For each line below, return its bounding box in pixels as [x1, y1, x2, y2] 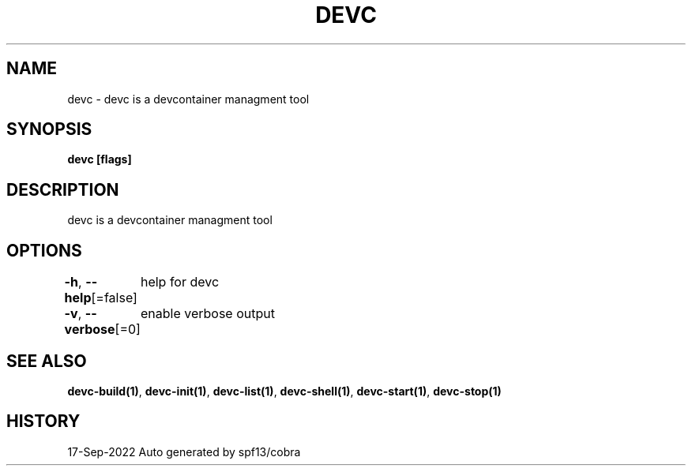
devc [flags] [67, 152, 132, 167]
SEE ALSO [6, 350, 87, 371]
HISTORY [6, 411, 81, 432]
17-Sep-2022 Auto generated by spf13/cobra [67, 444, 301, 459]
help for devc [140, 274, 220, 290]
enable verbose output [140, 305, 275, 322]
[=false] [91, 290, 137, 306]
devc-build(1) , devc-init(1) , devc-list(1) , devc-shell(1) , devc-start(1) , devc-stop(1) [67, 384, 502, 398]
